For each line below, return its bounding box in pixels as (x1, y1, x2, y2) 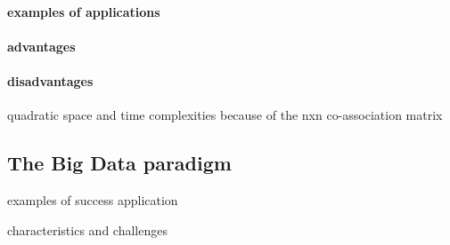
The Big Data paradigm (7, 149, 232, 177)
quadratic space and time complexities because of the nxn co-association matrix (7, 106, 443, 124)
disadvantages (7, 71, 94, 90)
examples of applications (7, 2, 160, 20)
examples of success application (7, 190, 178, 209)
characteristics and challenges (7, 220, 168, 239)
